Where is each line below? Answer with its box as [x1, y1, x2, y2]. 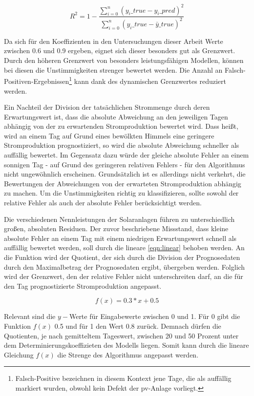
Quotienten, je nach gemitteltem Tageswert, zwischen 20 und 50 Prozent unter [4, 330, 239, 340]
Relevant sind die [4, 311, 56, 321]
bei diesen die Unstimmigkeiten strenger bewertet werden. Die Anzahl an [4, 64, 223, 75]
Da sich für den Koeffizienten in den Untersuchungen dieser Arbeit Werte [4, 36, 223, 46]
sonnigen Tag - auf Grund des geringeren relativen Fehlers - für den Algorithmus [4, 159, 245, 169]
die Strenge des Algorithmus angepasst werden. [57, 349, 199, 359]
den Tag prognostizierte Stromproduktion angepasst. [4, 280, 162, 291]
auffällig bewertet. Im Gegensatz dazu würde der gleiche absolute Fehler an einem [4, 150, 249, 160]
